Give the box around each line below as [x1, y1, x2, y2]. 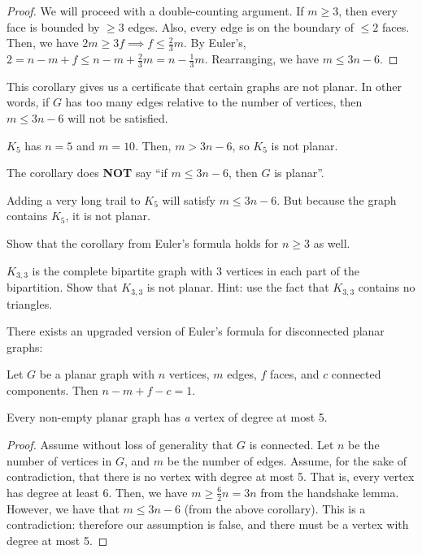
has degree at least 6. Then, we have [7, 483, 188, 500]
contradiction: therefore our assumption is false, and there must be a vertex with [7, 516, 409, 533]
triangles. [7, 295, 53, 312]
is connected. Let [249, 436, 334, 453]
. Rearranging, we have [204, 50, 319, 67]
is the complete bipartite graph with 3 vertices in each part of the [32, 262, 359, 279]
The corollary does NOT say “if [7, 164, 167, 181]
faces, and [270, 366, 320, 383]
